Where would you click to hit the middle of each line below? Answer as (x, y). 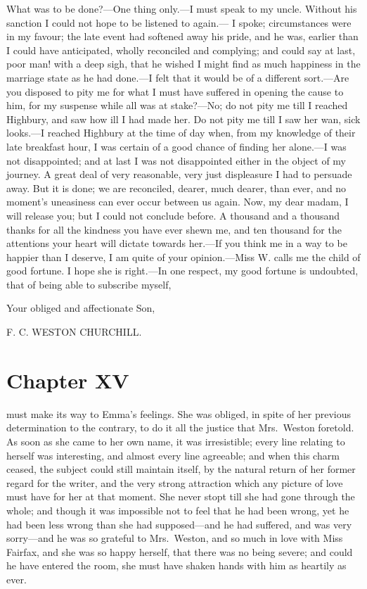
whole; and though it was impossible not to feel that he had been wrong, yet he (178, 510)
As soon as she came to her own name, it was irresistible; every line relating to (176, 441)
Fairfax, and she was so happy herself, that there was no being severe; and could (180, 551)
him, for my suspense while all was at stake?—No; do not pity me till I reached (177, 105)
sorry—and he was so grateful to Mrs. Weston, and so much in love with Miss (175, 538)
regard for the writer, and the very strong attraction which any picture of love (175, 482)
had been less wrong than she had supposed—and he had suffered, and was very (179, 524)
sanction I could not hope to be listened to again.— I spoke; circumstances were (179, 22)
